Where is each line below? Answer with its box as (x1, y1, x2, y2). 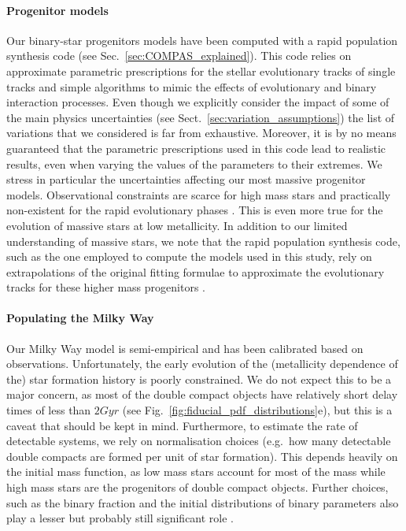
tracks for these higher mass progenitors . (6, 279, 205, 295)
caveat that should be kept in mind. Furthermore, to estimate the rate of (6, 417, 358, 433)
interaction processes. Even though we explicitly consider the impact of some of (6, 94, 389, 110)
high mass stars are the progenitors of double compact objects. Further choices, (6, 479, 389, 496)
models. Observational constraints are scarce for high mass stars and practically (6, 186, 391, 202)
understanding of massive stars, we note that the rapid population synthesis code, (6, 232, 400, 249)
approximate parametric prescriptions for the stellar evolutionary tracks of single (6, 62, 396, 79)
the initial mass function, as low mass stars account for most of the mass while (6, 463, 386, 480)
